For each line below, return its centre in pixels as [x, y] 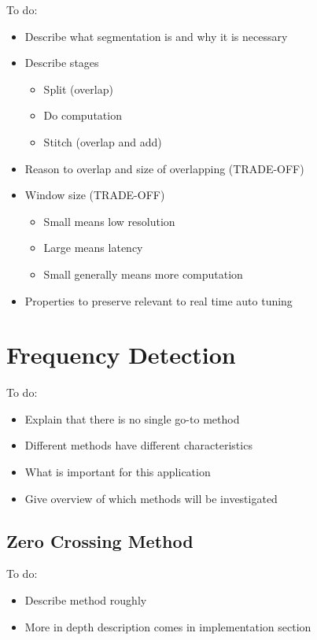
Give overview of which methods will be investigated [151, 498]
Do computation [83, 115]
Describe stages [62, 63]
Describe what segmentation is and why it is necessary [156, 36]
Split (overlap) [78, 89]
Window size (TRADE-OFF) [95, 195]
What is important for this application [118, 472]
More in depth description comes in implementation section [168, 626]
